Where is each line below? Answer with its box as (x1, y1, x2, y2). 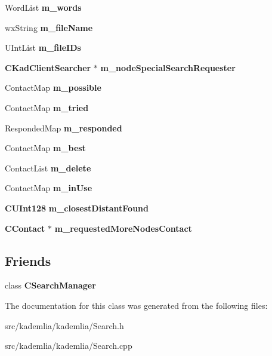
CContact (5, 222, 45, 234)
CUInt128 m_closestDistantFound (5, 201, 149, 214)
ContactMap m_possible (5, 81, 101, 94)
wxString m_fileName (5, 21, 93, 33)
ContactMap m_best (5, 142, 86, 154)
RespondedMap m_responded (5, 121, 122, 134)
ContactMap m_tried (5, 101, 89, 113)
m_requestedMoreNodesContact (54, 222, 192, 234)
